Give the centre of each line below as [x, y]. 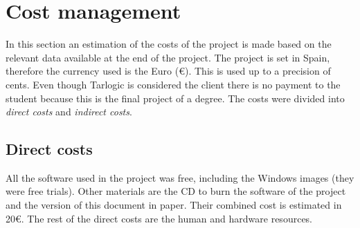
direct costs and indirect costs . [69, 112]
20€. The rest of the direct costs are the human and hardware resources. [159, 218]
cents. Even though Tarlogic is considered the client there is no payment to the [173, 84]
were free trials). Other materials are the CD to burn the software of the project [176, 191]
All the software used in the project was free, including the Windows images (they [180, 177]
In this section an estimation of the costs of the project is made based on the [169, 44]
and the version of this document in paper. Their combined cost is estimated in [174, 205]
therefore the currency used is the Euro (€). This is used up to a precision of [168, 71]
